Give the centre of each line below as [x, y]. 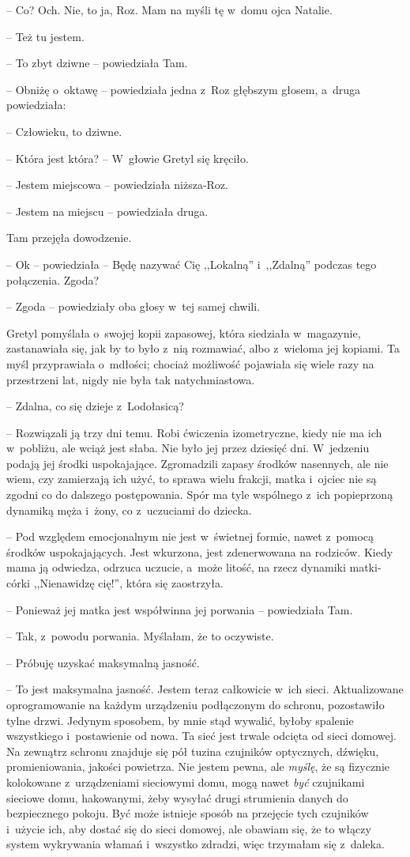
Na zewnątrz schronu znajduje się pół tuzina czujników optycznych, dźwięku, [193, 751]
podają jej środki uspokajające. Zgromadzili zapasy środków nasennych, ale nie [197, 463]
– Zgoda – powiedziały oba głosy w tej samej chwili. [134, 306]
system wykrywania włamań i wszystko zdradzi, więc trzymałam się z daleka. [196, 844]
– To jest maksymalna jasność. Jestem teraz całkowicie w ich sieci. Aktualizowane [205, 689]
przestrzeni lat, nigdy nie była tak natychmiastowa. [131, 379]
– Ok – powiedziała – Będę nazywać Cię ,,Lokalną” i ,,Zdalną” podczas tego [192, 264]
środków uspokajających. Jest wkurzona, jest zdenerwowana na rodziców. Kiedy [200, 551]
